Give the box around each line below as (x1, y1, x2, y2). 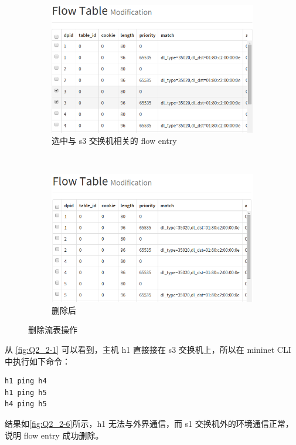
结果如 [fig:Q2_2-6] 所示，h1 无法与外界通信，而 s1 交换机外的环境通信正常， (5, 417, 294, 429)
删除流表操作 (28, 323, 77, 336)
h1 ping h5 (5, 388, 47, 397)
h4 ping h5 (5, 400, 47, 409)
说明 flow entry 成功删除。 (5, 429, 104, 441)
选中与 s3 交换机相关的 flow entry (52, 134, 177, 147)
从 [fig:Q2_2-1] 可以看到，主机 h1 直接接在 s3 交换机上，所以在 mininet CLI (5, 343, 291, 356)
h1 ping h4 (5, 377, 47, 386)
